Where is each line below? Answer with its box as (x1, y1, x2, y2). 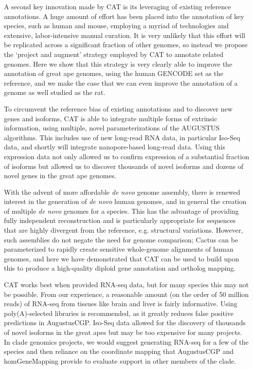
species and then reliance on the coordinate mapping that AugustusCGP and (4, 346, 234, 356)
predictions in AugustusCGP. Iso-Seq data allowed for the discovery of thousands (4, 317, 246, 328)
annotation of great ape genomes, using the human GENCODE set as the (4, 68, 223, 78)
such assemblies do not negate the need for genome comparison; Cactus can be (4, 234, 238, 244)
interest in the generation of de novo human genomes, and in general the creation (4, 196, 247, 206)
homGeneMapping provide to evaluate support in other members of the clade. (4, 355, 236, 366)
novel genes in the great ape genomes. (4, 170, 117, 181)
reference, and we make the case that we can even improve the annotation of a (4, 77, 238, 88)
